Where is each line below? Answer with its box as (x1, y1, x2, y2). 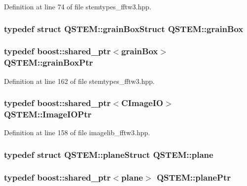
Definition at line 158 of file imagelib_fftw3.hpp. (4, 127, 150, 138)
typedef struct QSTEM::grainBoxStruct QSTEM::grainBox (4, 22, 244, 35)
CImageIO (121, 97, 163, 109)
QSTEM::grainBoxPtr (4, 56, 93, 69)
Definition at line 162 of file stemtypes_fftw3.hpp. (4, 75, 155, 86)
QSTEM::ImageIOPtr (4, 108, 92, 120)
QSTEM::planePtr (156, 171, 231, 183)
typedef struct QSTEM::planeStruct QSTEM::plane (4, 148, 213, 160)
